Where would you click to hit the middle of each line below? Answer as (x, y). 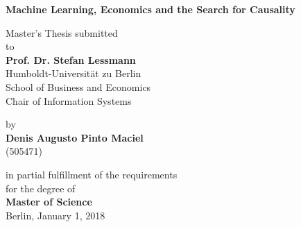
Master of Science (49, 202)
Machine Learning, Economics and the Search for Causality (150, 9)
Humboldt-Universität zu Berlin (74, 73)
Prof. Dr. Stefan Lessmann (71, 59)
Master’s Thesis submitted (62, 32)
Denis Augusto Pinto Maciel (75, 137)
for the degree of (41, 188)
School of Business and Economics (78, 86)
